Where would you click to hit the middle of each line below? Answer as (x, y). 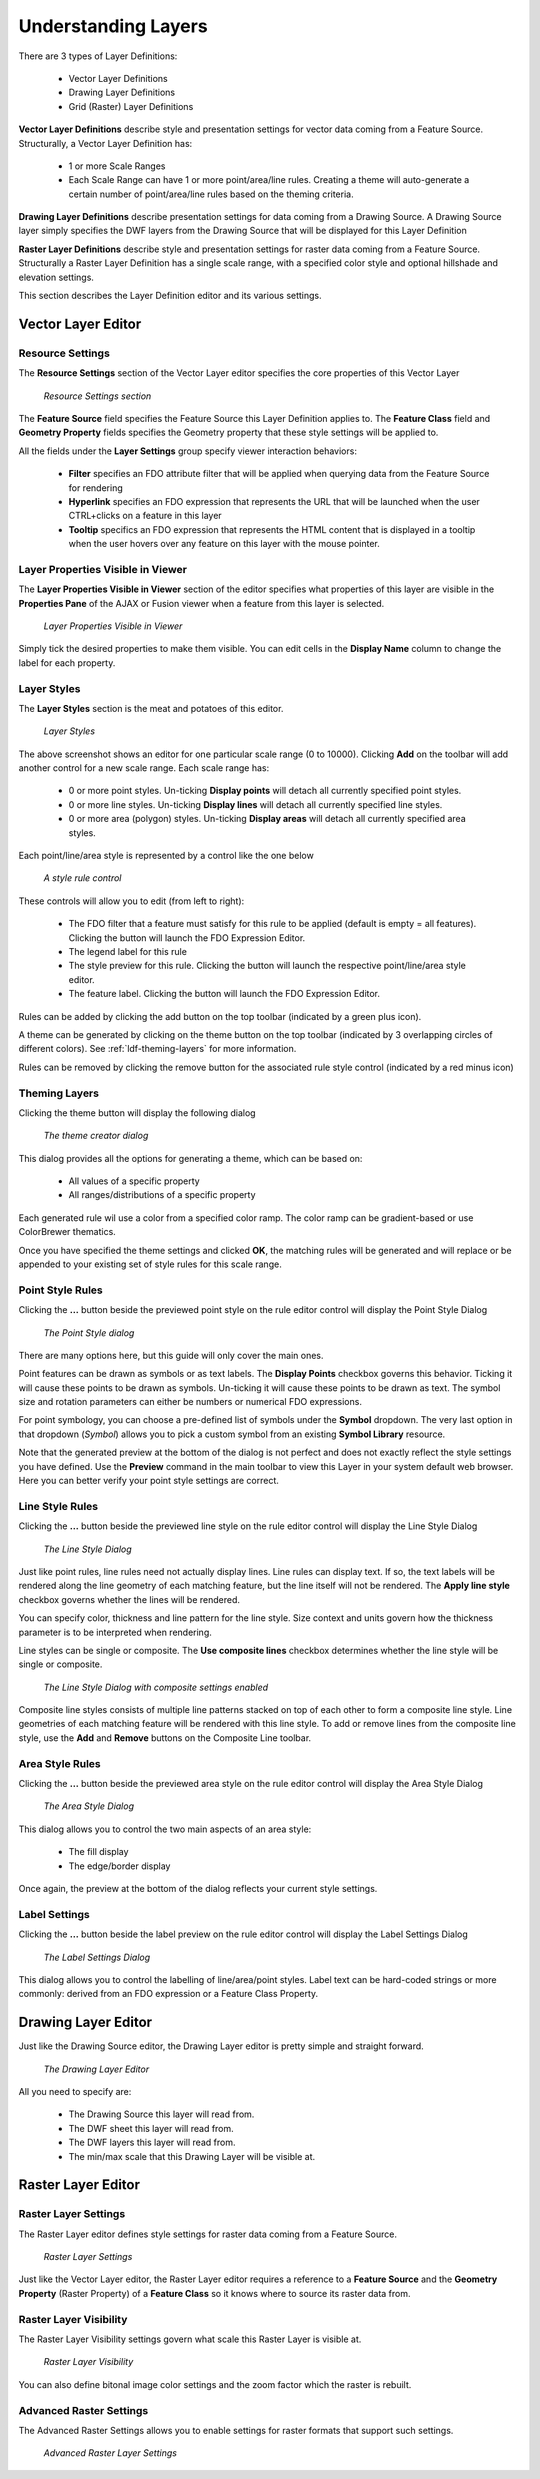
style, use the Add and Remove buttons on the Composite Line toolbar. (165, 1737)
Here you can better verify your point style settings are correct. (149, 1481)
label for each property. (67, 662)
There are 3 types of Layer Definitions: (98, 56)
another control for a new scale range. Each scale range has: (144, 768)
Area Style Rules (60, 1763)
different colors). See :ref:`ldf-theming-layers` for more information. (157, 1049)
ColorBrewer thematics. (67, 1232)
